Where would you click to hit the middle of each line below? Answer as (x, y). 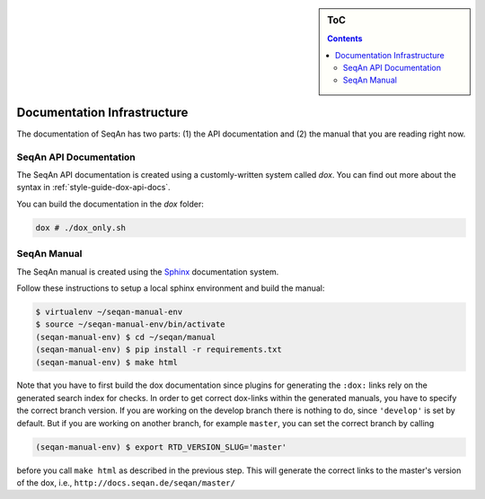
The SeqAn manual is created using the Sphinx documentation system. (148, 271)
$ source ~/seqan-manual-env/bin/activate (130, 324)
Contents (345, 39)
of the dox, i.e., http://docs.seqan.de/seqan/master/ (126, 483)
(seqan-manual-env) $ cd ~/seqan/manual (125, 337)
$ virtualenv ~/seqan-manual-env (109, 311)
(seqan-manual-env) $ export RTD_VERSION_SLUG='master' (161, 447)
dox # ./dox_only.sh (80, 228)
